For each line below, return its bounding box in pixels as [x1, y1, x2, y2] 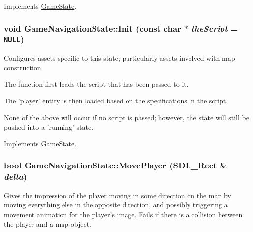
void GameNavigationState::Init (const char [4, 22, 181, 34]
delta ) [4, 170, 27, 183]
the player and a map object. [4, 219, 91, 229]
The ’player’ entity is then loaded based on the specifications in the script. [4, 96, 228, 106]
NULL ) [4, 33, 24, 45]
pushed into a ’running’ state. [4, 122, 94, 132]
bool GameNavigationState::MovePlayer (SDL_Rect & [4, 159, 227, 171]
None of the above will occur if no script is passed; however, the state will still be [4, 112, 249, 122]
